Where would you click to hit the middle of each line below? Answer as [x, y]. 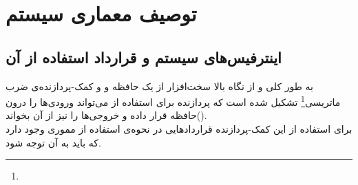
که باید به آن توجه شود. [53, 142]
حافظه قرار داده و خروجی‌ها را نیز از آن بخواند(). [106, 115]
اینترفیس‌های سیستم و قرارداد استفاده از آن [144, 57]
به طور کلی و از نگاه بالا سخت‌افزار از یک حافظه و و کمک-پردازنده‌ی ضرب [160, 86]
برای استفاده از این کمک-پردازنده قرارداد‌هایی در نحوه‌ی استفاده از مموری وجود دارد [179, 129]
